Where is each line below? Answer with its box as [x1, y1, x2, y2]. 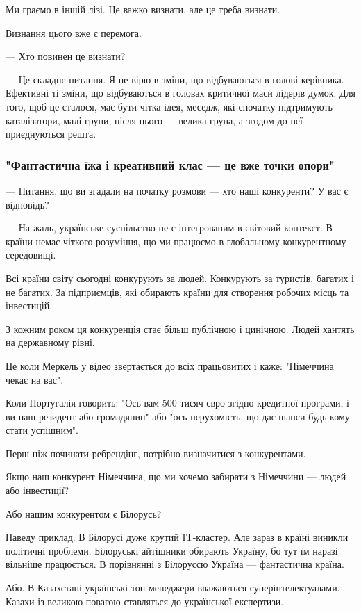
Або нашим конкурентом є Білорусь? [6, 506, 162, 521]
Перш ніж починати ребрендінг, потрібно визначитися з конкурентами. [6, 446, 306, 460]
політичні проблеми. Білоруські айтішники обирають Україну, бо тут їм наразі [6, 543, 338, 557]
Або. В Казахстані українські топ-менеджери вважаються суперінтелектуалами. [6, 580, 340, 595]
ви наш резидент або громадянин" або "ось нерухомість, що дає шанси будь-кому [6, 409, 350, 423]
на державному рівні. [6, 335, 95, 350]
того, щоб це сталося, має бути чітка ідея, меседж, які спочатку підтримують [6, 99, 333, 113]
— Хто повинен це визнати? [6, 49, 126, 63]
